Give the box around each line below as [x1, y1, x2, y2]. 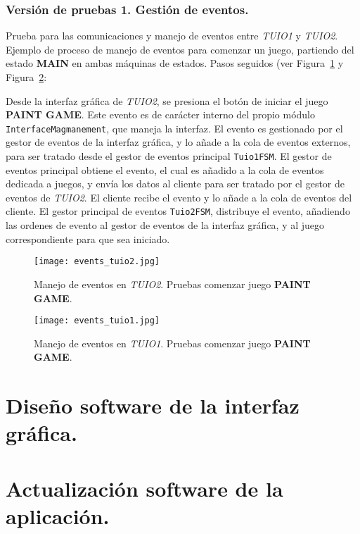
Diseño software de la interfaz [6, 391, 300, 420]
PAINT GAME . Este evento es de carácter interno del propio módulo [6, 107, 316, 122]
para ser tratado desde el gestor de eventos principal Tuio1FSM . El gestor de [6, 149, 332, 163]
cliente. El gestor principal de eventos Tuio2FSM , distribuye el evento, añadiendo [6, 204, 350, 218]
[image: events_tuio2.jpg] [34, 256, 160, 267]
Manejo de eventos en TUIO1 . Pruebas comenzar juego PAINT [34, 335, 311, 350]
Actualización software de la [6, 473, 283, 502]
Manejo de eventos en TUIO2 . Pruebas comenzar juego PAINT [34, 276, 311, 291]
